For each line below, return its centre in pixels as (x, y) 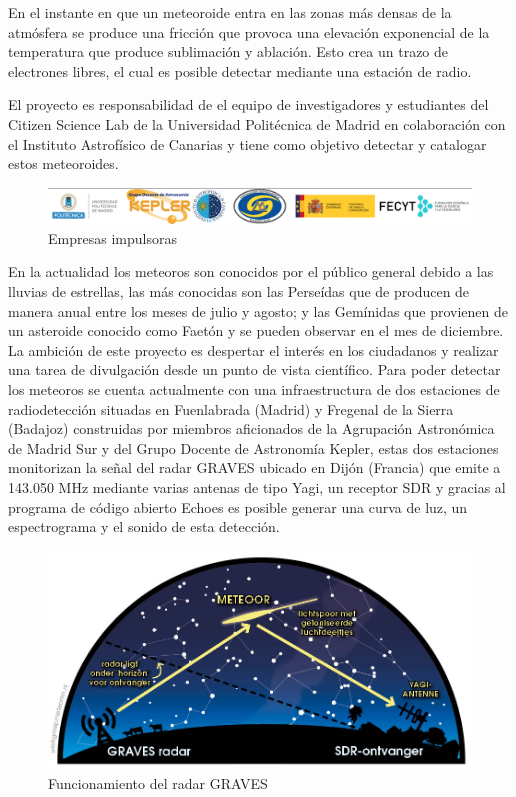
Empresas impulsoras (112, 237)
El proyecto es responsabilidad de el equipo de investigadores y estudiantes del (248, 104)
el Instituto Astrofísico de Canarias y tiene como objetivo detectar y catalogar (247, 143)
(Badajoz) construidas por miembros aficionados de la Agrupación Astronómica (251, 428)
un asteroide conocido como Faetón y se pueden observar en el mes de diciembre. (256, 330)
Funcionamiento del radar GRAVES (158, 783)
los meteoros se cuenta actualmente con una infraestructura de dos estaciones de (254, 388)
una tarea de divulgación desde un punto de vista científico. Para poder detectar (254, 369)
